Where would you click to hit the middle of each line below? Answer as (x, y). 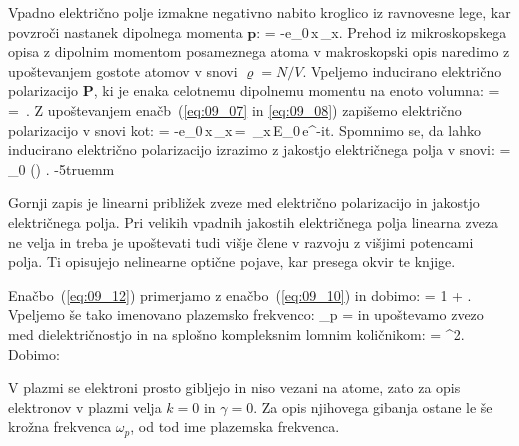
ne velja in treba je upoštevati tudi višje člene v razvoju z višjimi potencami (241, 241)
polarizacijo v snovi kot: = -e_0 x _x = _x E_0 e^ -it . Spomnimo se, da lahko (244, 129)
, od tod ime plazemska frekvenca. (235, 426)
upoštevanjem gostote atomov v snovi (123, 70)
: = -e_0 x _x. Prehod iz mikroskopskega (381, 31)
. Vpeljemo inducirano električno (402, 70)
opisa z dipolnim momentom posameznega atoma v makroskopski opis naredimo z (259, 51)
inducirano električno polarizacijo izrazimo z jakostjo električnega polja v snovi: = (259, 149)
